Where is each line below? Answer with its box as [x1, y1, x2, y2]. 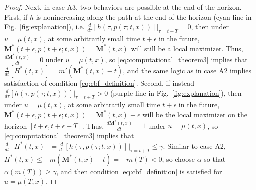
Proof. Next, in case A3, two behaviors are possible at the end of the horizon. [4, 2, 242, 12]
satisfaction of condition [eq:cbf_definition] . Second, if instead [4, 77, 195, 88]
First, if [4, 11, 28, 22]
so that [204, 153, 226, 164]
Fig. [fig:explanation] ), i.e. [4, 21, 85, 32]
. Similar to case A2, [163, 140, 226, 151]
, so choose [162, 153, 195, 164]
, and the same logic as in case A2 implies [123, 65, 251, 75]
